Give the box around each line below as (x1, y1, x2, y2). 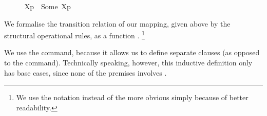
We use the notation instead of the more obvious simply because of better (16, 92, 249, 103)
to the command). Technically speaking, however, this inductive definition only (4, 57, 253, 68)
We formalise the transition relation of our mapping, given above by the (4, 18, 231, 29)
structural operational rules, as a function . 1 (4, 29, 145, 40)
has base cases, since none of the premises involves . (4, 67, 167, 78)
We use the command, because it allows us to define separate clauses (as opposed (4, 47, 260, 58)
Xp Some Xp (24, 1, 71, 11)
